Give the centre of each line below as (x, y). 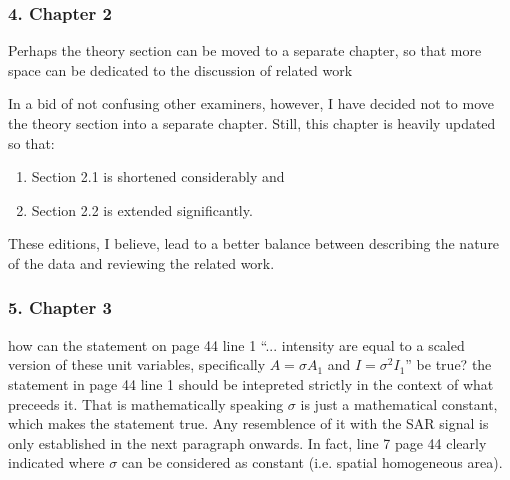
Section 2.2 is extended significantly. (142, 209)
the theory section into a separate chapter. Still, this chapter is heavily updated (252, 123)
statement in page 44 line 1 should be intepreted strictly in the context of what (251, 383)
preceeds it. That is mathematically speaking (146, 403)
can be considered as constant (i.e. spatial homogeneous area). (312, 462)
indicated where (56, 462)
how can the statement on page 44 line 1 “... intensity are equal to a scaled (236, 344)
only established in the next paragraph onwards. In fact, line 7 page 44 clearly (247, 442)
